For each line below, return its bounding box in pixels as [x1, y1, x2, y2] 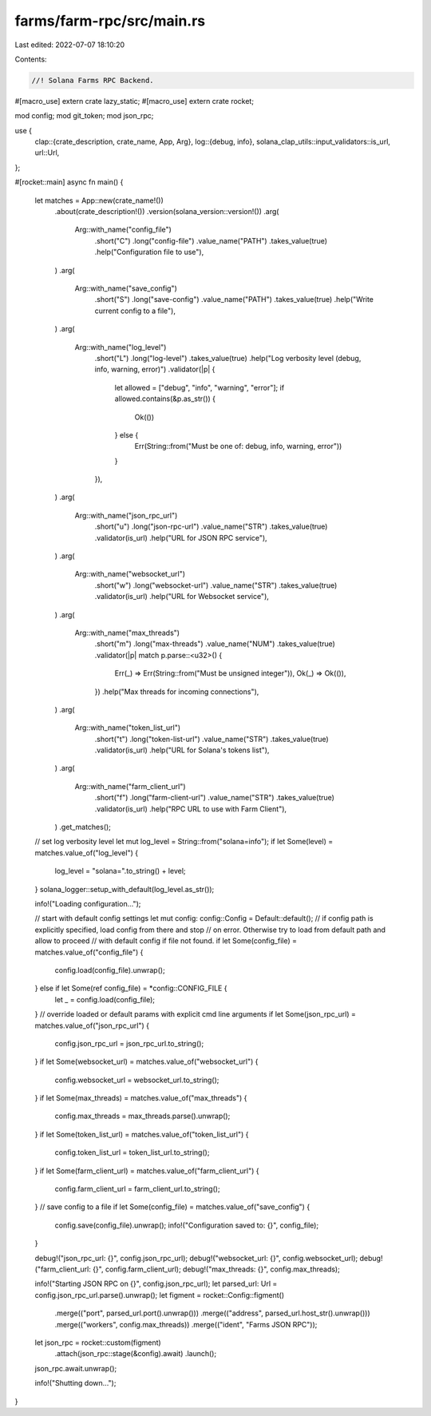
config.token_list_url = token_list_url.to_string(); [54, 1148, 210, 1157]
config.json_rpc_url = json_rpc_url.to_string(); [54, 1038, 204, 1048]
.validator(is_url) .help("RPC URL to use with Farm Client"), [94, 803, 287, 814]
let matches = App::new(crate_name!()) [34, 196, 164, 205]
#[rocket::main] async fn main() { [14, 177, 124, 187]
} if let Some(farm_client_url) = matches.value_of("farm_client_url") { [34, 1166, 259, 1176]
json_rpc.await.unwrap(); [34, 1363, 117, 1373]
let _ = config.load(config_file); [54, 994, 156, 1004]
